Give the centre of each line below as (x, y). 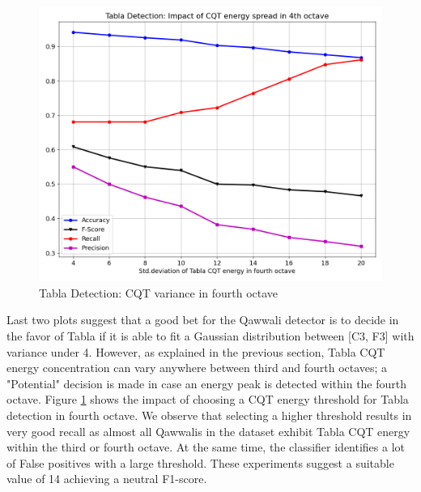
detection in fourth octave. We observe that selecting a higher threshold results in (209, 415)
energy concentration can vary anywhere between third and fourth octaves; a (197, 368)
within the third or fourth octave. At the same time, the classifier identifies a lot (206, 447)
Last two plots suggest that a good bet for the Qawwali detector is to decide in (203, 320)
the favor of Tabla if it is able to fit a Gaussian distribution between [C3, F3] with (210, 335)
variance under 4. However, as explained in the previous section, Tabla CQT (196, 351)
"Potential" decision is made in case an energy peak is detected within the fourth (207, 383)
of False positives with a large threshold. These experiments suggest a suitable (200, 462)
